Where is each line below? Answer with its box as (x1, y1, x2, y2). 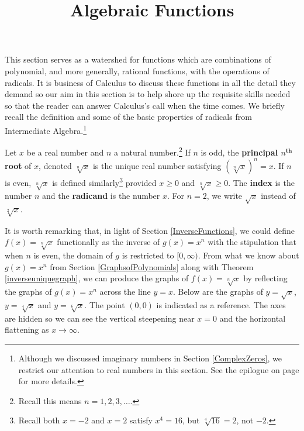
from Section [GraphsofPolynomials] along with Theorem (50, 260, 254, 273)
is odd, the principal (201, 146, 278, 158)
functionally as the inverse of (57, 236, 160, 248)
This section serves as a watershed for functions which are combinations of (5, 53, 271, 65)
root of (5, 159, 32, 171)
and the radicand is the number (42, 189, 160, 202)
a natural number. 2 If (114, 144, 191, 158)
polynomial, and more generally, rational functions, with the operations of (5, 64, 270, 77)
